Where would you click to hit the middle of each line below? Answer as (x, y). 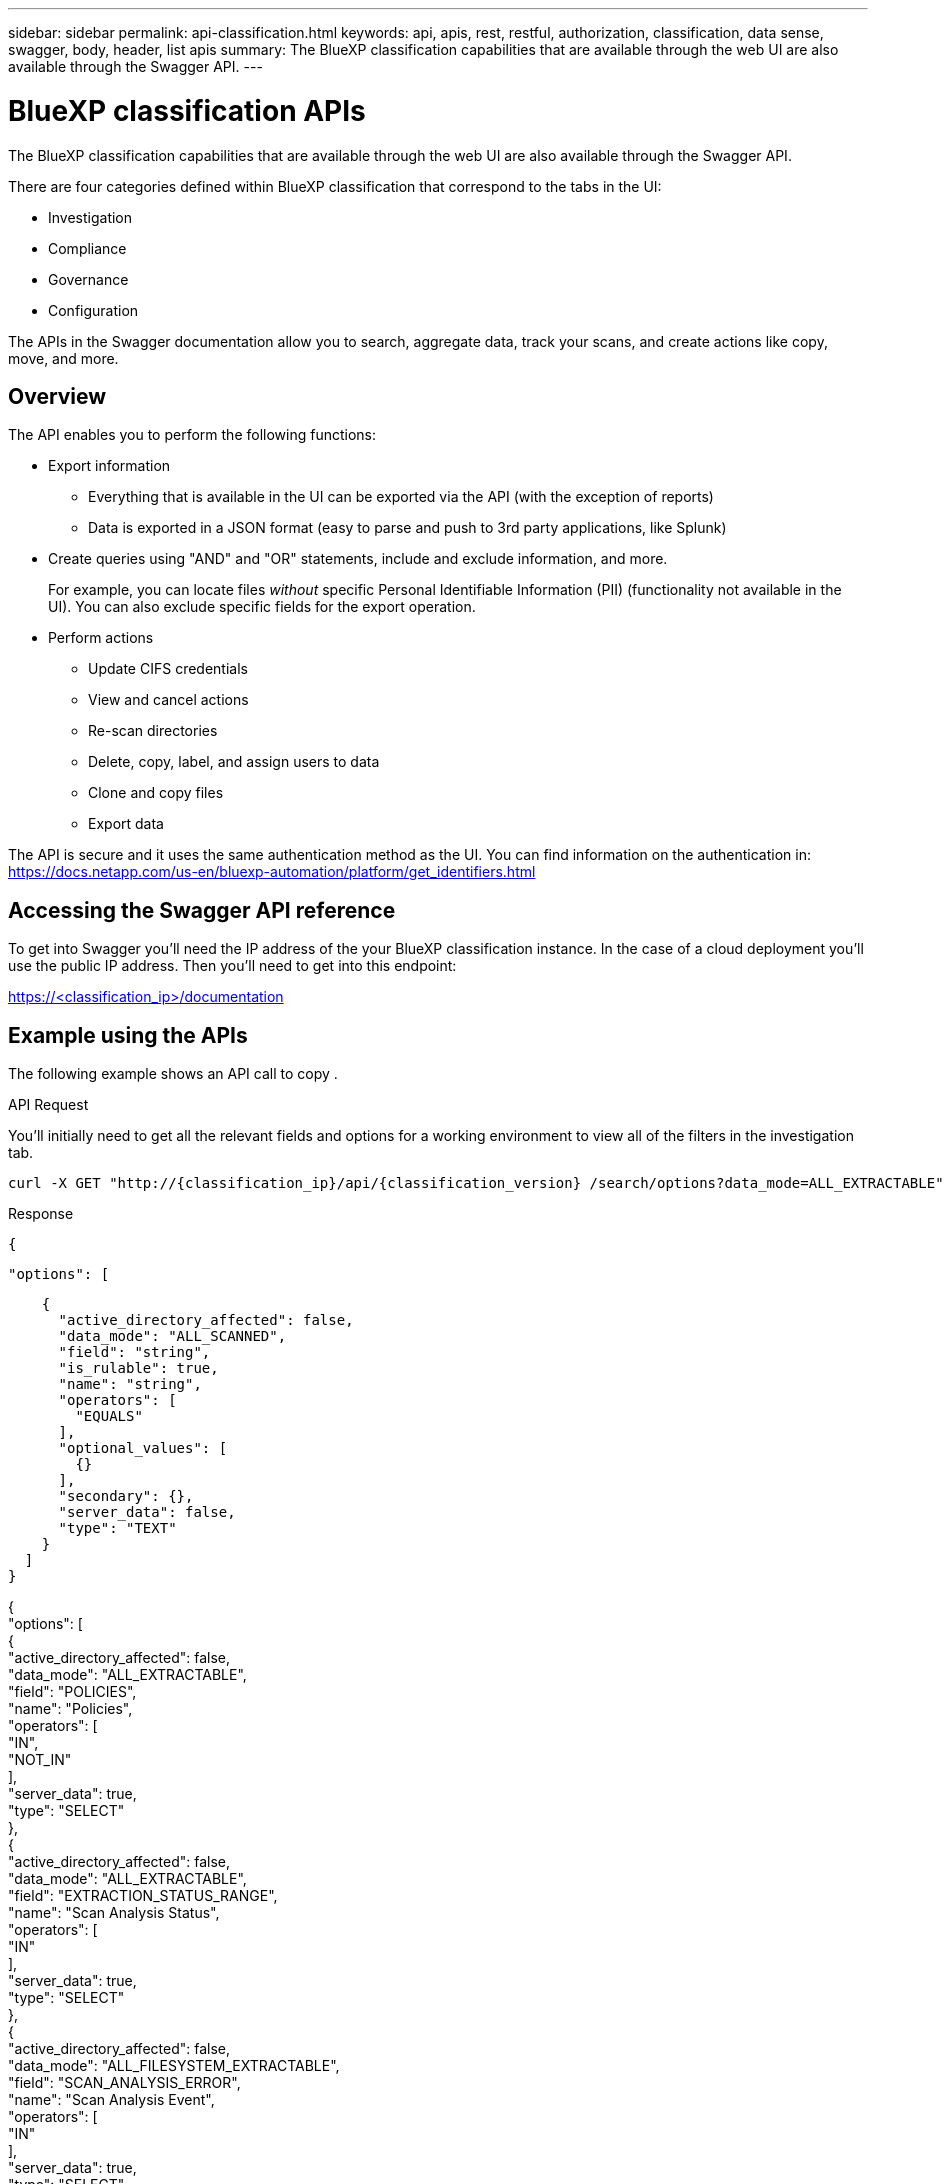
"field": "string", (134, 1352)
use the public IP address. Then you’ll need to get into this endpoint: (232, 966)
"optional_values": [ (143, 1448)
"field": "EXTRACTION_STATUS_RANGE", (143, 1896)
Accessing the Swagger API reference (202, 910)
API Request (48, 1105)
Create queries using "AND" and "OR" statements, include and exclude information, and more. (358, 559)
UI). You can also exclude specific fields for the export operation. (262, 607)
